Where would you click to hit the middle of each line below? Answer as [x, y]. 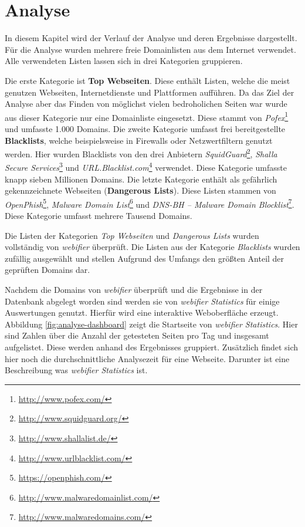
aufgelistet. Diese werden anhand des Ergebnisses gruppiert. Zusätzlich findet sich [152, 347]
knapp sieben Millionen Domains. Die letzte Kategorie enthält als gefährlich [141, 179]
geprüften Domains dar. [48, 270]
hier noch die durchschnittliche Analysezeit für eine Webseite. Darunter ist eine [147, 358]
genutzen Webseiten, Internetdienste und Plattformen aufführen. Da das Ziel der [150, 92]
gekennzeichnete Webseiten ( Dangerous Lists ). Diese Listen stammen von [140, 190]
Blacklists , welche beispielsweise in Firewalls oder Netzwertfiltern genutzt [139, 140]
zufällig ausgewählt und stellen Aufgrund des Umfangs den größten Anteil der [145, 258]
